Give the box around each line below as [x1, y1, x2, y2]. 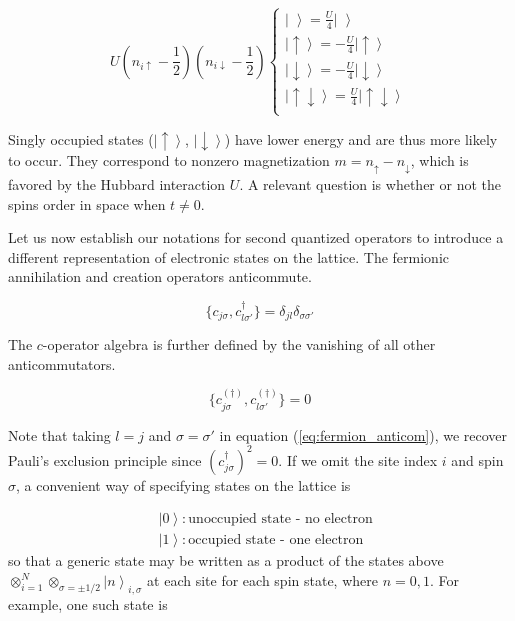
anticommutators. [8, 353, 116, 374]
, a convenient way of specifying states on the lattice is [16, 474, 351, 495]
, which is [410, 150, 469, 171]
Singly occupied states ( [8, 128, 154, 149]
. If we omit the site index [278, 449, 438, 470]
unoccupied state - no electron [188, 512, 373, 527]
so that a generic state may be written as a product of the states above [8, 550, 444, 571]
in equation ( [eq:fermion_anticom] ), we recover [219, 424, 508, 445]
